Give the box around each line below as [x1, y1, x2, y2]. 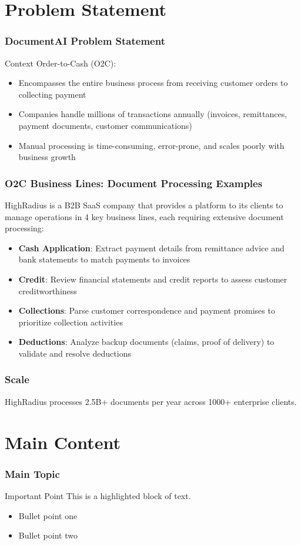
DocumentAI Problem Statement [5, 34, 165, 48]
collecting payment [18, 88, 86, 100]
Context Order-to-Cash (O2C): [5, 57, 116, 69]
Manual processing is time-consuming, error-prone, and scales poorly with [18, 139, 285, 151]
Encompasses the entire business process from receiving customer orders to [18, 77, 288, 89]
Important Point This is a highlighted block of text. [5, 489, 191, 501]
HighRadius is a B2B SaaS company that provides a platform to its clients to [5, 198, 283, 211]
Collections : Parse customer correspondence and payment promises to [18, 304, 275, 317]
